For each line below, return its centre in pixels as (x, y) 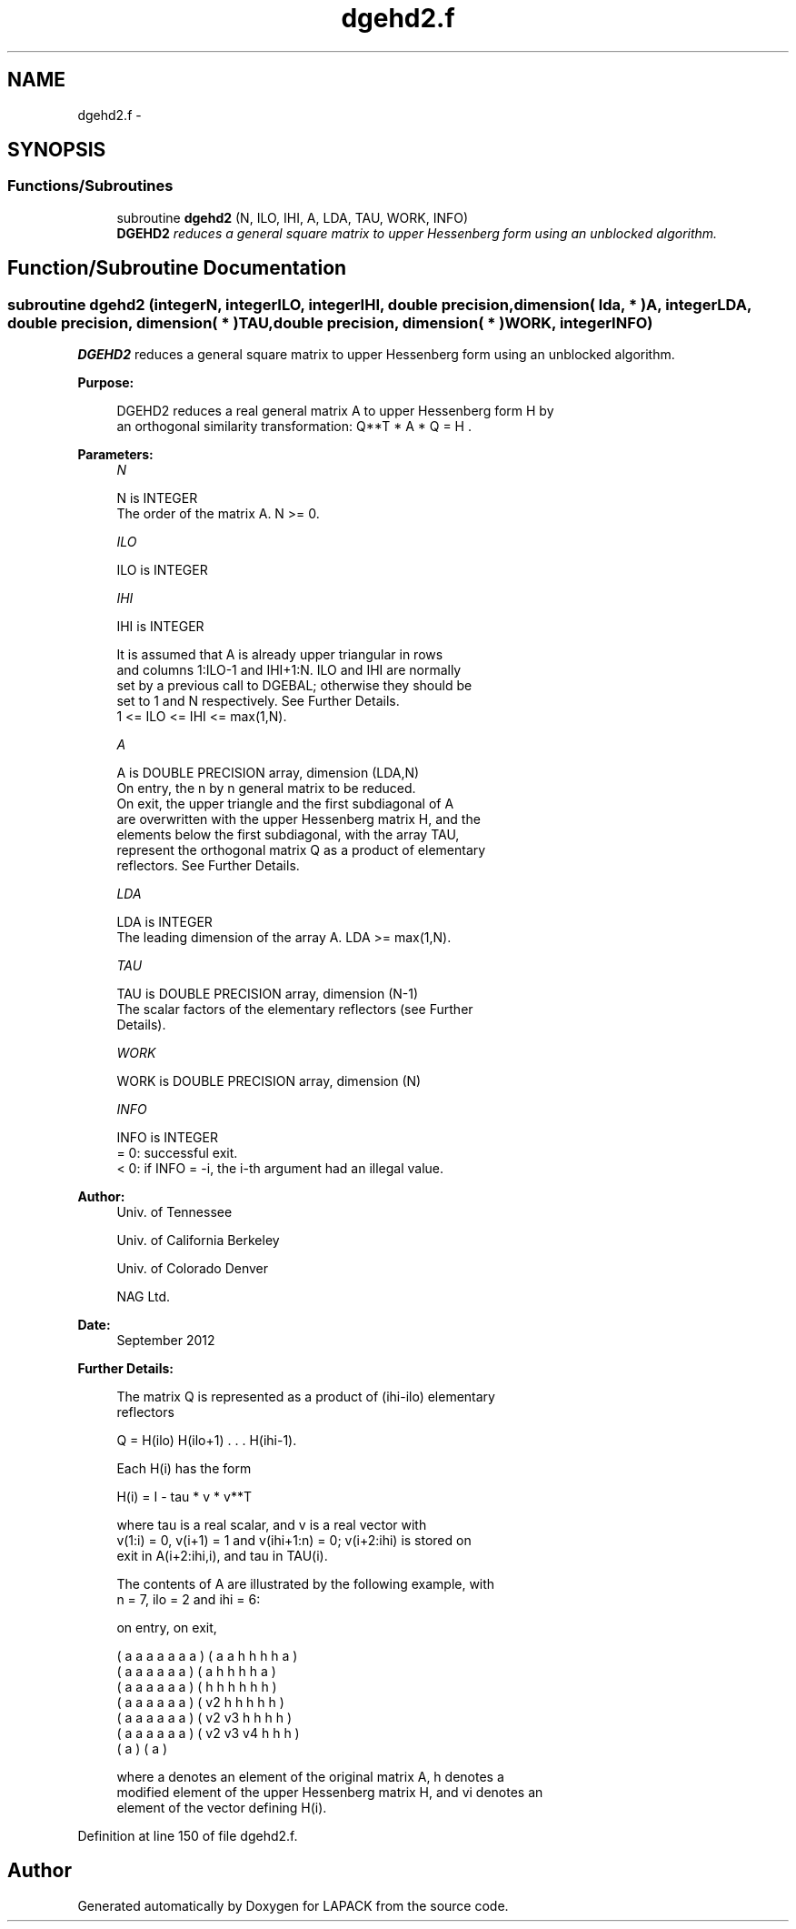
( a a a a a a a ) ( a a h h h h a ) (207, 1656)
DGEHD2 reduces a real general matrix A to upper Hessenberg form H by (335, 411)
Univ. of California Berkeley (198, 1241)
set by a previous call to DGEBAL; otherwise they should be (294, 686)
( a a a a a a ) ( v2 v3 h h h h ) (204, 1718)
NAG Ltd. (144, 1297)
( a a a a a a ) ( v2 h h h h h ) (200, 1703)
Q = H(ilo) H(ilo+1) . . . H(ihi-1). (207, 1441)
